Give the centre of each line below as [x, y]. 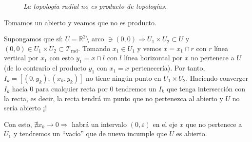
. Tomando [94, 48]
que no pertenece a [214, 124]
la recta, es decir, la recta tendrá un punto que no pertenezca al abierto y [114, 98]
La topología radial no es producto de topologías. [95, 6]
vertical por [21, 58]
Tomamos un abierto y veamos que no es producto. [80, 22]
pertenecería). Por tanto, [168, 68]
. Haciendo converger [217, 78]
